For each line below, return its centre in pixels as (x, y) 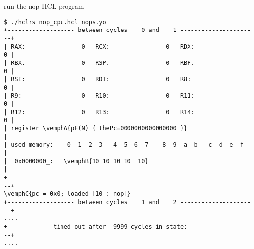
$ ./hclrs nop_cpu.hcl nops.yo (55, 22)
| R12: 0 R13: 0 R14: (99, 112)
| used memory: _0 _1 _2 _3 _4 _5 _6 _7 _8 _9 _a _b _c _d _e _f (124, 145)
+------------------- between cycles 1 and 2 (90, 202)
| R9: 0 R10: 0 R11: (99, 96)
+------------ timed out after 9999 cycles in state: (96, 227)
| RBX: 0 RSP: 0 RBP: (99, 63)
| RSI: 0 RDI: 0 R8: (97, 79)
